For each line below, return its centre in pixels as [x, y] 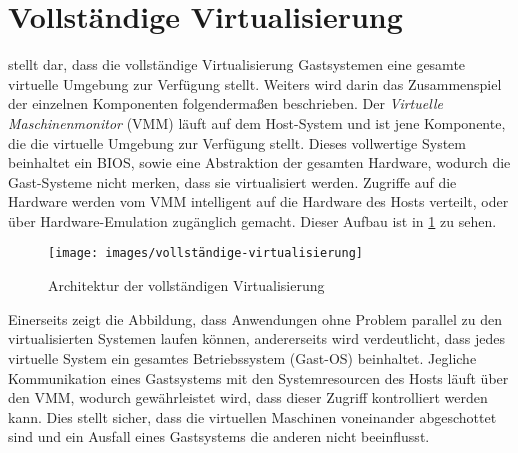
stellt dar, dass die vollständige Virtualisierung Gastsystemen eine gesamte [237, 64]
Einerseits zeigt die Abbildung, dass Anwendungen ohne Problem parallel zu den [255, 318]
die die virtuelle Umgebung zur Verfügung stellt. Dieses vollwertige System [237, 142]
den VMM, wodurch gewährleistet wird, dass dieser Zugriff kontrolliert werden [248, 397]
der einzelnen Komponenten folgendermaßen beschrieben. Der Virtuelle [225, 103]
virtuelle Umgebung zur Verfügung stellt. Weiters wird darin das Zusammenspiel [255, 83]
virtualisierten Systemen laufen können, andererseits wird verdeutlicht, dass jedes [257, 338]
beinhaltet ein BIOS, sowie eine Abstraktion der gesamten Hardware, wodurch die [259, 162]
